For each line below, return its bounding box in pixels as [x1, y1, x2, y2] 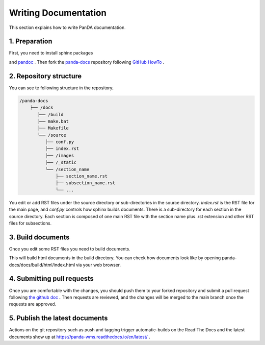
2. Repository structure [9, 72, 82, 80]
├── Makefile [37, 125, 69, 131]
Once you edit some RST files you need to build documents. [9, 246, 131, 252]
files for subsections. [9, 220, 52, 226]
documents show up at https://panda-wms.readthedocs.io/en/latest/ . [9, 334, 151, 340]
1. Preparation [9, 37, 53, 46]
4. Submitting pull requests [9, 274, 94, 283]
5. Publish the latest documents [9, 314, 108, 322]
